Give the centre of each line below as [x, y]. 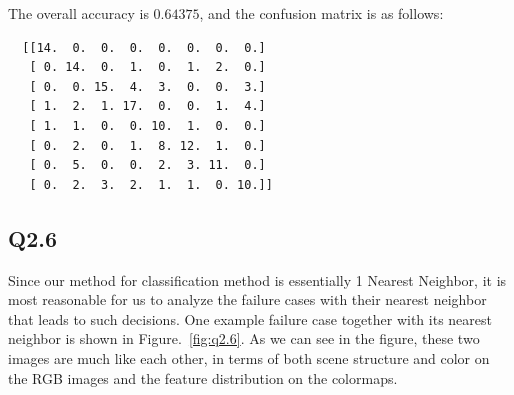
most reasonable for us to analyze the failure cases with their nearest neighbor [247, 299]
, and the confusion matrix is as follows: [321, 13]
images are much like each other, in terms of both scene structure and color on [249, 357]
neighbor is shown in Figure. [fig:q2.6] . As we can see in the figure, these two [244, 338]
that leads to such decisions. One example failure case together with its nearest [250, 318]
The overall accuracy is [78, 13]
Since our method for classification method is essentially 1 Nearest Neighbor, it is [257, 279]
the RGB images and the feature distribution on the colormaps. [203, 377]
